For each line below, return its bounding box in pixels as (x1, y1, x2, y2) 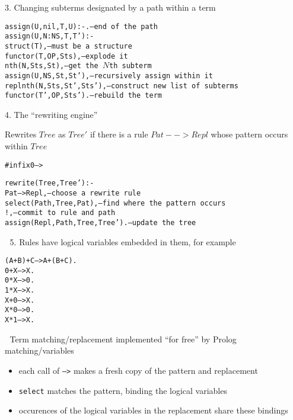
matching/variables (5, 344, 74, 357)
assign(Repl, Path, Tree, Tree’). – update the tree (5, 218, 196, 227)
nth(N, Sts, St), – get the (5, 62, 98, 70)
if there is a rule (90, 128, 148, 140)
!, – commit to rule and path (5, 209, 116, 217)
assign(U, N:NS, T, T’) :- (5, 32, 94, 41)
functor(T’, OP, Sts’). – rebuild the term (5, 91, 162, 100)
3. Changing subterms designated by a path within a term (5, 1, 216, 13)
